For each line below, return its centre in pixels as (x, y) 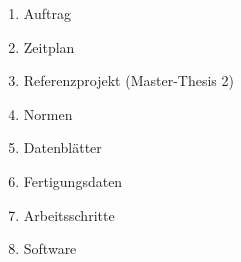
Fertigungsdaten (73, 180)
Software (50, 248)
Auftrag (47, 13)
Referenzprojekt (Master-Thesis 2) (128, 80)
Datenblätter (62, 147)
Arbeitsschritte (69, 214)
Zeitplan (49, 46)
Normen (48, 113)
